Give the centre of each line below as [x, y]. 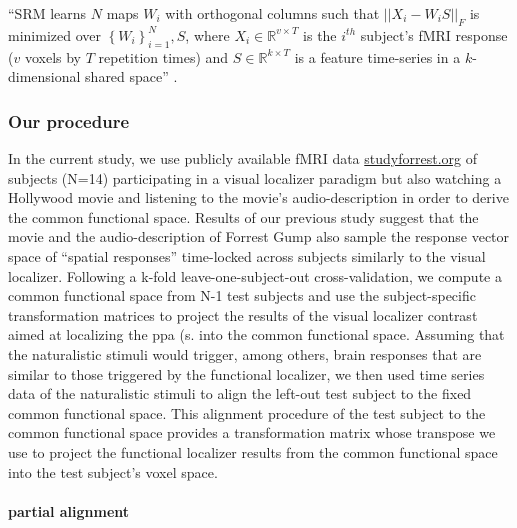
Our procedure [69, 120]
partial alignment [69, 510]
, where [207, 34]
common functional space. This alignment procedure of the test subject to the [247, 412]
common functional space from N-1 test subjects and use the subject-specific [242, 295]
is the [320, 34]
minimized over [54, 34]
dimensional [44, 76]
